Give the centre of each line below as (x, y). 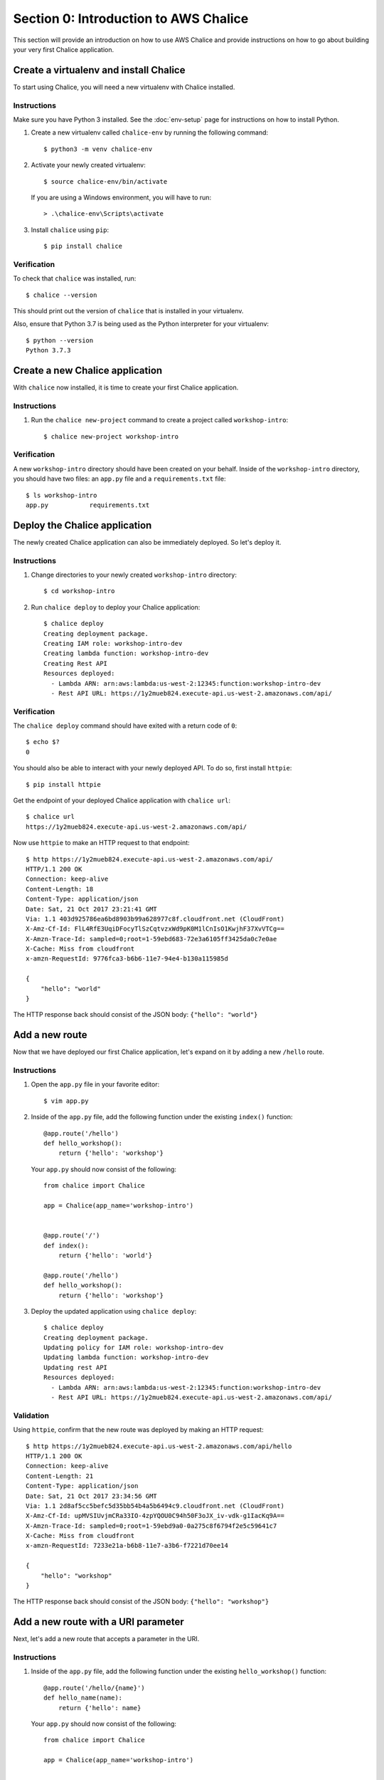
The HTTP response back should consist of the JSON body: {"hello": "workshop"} (141, 1601)
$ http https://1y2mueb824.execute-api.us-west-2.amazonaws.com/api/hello (159, 1446)
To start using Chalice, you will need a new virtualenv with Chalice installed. (124, 87)
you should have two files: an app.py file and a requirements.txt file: (119, 479)
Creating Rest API (76, 663)
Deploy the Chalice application (82, 525)
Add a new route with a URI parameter (98, 1622)
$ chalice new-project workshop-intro (111, 436)
